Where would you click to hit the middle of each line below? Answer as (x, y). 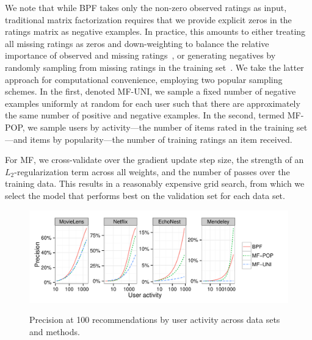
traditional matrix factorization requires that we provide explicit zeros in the (148, 19)
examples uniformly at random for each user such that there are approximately (153, 103)
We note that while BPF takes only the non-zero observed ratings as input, (146, 7)
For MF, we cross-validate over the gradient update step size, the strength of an (154, 160)
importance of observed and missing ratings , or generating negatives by (140, 55)
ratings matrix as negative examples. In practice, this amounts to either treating (155, 31)
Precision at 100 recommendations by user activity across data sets (155, 320)
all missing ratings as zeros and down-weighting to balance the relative (137, 43)
